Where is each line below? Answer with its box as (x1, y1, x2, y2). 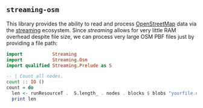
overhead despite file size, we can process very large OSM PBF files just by (6, 33, 195, 40)
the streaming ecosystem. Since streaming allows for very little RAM (6, 26, 176, 33)
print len (11, 96, 36, 102)
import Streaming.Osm (6, 56, 88, 63)
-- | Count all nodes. (6, 73, 63, 79)
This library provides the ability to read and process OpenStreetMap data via (6, 20, 197, 27)
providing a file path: (6, 39, 58, 47)
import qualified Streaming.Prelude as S (6, 62, 112, 69)
